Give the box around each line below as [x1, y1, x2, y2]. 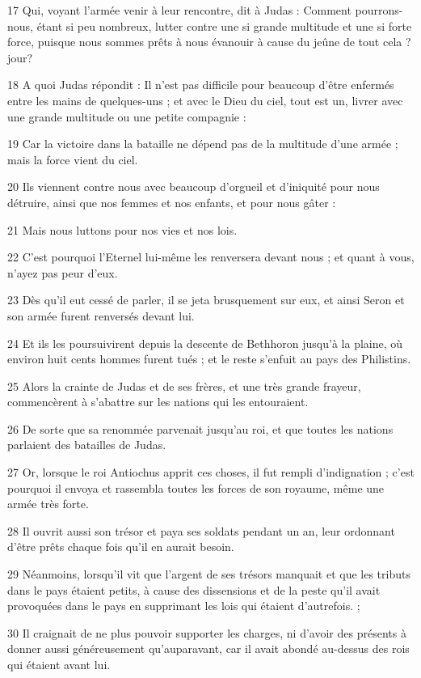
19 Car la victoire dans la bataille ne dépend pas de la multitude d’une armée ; [7, 135, 398, 152]
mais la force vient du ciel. [7, 150, 138, 167]
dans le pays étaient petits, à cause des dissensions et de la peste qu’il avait [7, 581, 381, 598]
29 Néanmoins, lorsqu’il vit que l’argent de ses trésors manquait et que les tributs [7, 566, 410, 583]
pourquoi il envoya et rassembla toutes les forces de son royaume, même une [7, 479, 385, 496]
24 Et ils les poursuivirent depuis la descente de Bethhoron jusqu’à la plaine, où [7, 334, 403, 351]
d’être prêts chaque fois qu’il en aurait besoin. [7, 538, 234, 555]
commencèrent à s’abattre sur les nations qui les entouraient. [7, 393, 309, 410]
